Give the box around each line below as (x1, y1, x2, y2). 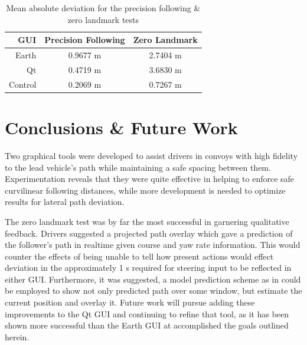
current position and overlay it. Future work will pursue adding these (5, 296, 255, 308)
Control (9, 78, 37, 90)
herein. (5, 330, 30, 343)
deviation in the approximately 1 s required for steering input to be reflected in (5, 261, 292, 274)
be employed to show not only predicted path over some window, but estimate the (5, 284, 302, 297)
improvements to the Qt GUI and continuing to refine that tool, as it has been (5, 307, 289, 320)
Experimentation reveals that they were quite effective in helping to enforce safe (5, 172, 295, 185)
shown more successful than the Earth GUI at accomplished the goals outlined (5, 319, 289, 331)
